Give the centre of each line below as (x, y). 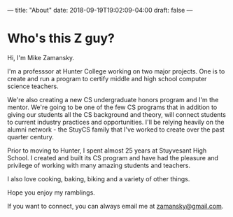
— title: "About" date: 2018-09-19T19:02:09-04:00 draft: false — (100, 10)
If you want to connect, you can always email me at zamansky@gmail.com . (115, 206)
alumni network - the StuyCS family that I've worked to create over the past (116, 129)
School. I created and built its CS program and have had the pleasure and (113, 157)
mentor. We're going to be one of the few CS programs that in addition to (112, 107)
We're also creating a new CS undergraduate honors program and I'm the (113, 99)
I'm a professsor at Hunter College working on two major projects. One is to (116, 71)
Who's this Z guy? (61, 38)
